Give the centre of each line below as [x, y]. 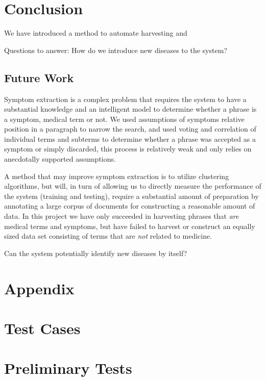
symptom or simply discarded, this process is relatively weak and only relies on [128, 149]
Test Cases [42, 328]
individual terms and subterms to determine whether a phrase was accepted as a [130, 138]
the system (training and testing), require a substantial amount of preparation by [131, 196]
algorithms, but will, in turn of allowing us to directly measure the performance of [133, 186]
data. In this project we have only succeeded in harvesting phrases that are [122, 216]
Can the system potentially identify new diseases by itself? [96, 253]
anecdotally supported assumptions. [60, 159]
